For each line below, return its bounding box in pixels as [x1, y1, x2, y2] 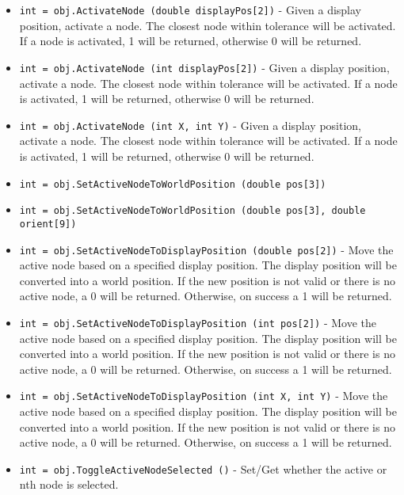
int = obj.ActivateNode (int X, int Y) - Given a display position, [19, 116, 361, 133]
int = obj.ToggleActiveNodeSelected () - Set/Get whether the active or [19, 460, 387, 477]
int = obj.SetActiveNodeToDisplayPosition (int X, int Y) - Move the [19, 387, 388, 404]
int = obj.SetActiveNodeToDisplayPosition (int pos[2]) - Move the [19, 314, 376, 330]
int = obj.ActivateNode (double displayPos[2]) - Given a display [19, 2, 362, 17]
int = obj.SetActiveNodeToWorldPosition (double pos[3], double [19, 205, 366, 217]
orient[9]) [19, 218, 77, 230]
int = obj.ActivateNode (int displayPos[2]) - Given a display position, [19, 59, 390, 75]
